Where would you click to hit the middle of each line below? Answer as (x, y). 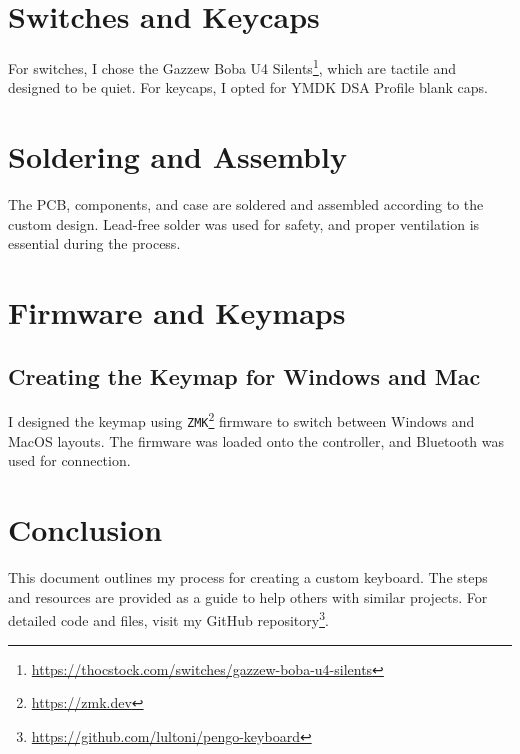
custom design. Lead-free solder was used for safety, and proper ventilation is (244, 223)
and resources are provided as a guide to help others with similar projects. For (248, 596)
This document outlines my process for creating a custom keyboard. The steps (248, 577)
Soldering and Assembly (177, 156)
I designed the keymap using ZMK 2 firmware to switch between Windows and (241, 420)
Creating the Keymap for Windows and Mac (244, 375)
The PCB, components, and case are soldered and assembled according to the (246, 204)
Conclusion (85, 529)
